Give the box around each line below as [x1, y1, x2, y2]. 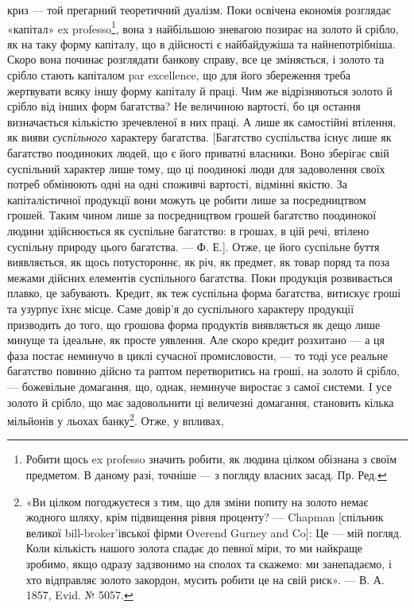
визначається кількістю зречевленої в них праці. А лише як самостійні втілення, [7, 113, 397, 130]
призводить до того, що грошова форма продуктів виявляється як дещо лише [7, 316, 381, 332]
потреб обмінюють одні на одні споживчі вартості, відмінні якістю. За [7, 176, 347, 192]
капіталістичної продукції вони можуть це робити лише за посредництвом [7, 191, 366, 207]
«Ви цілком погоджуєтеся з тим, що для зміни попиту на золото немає [25, 493, 369, 509]
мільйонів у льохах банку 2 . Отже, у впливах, [7, 410, 224, 428]
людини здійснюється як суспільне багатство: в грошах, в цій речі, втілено [7, 222, 370, 238]
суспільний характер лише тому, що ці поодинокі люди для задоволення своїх [7, 160, 385, 176]
